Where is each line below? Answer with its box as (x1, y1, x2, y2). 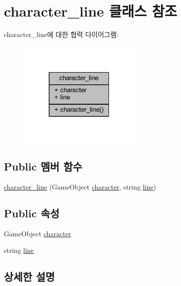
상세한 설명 (4, 268, 55, 284)
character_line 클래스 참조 (4, 1, 177, 21)
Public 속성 (4, 206, 60, 221)
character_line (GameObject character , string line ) (4, 182, 156, 192)
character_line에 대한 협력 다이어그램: (4, 29, 119, 39)
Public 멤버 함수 (4, 159, 82, 174)
